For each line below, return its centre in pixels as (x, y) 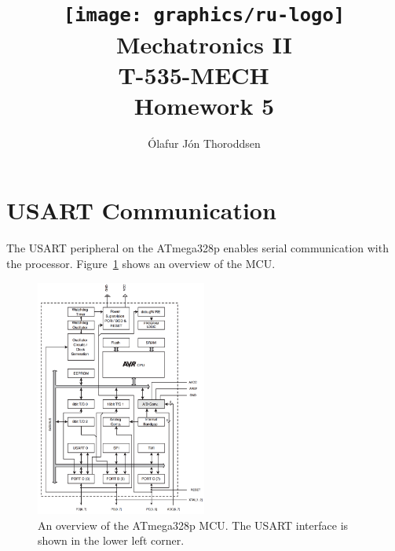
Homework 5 (204, 105)
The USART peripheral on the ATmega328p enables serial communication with (197, 248)
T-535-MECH (194, 74)
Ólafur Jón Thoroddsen (204, 143)
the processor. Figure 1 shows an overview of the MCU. (141, 263)
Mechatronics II (204, 44)
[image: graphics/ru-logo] (204, 15)
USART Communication (141, 210)
